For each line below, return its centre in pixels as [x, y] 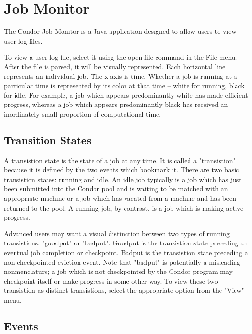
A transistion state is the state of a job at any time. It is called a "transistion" [120, 160]
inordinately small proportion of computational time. [83, 114]
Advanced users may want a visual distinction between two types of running [117, 233]
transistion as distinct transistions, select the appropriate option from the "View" [124, 290]
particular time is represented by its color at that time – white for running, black [124, 85]
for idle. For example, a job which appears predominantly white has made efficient [126, 95]
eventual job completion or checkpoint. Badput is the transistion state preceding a [126, 252]
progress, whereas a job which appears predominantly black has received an [116, 104]
